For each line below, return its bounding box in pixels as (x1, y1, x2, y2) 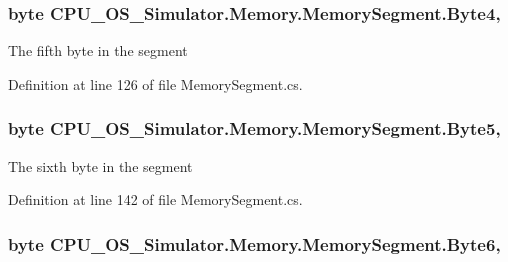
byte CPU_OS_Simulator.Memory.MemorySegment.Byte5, (8, 116, 501, 141)
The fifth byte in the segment (8, 40, 188, 61)
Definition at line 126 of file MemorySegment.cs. (8, 73, 303, 94)
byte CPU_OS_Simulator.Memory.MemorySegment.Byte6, (8, 231, 501, 256)
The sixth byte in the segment (8, 155, 193, 176)
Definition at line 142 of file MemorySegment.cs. (8, 189, 303, 210)
